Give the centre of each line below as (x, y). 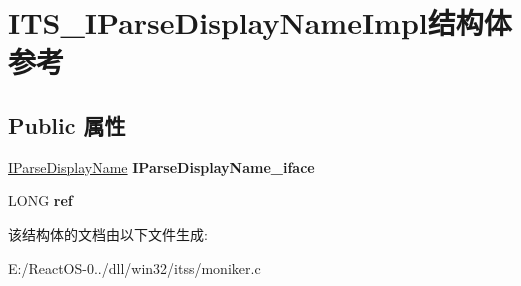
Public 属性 (67, 124)
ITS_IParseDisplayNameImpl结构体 (260, 22)
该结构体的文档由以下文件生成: (108, 233)
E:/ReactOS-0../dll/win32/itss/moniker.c (134, 267)
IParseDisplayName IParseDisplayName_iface (161, 166)
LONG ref (40, 200)
